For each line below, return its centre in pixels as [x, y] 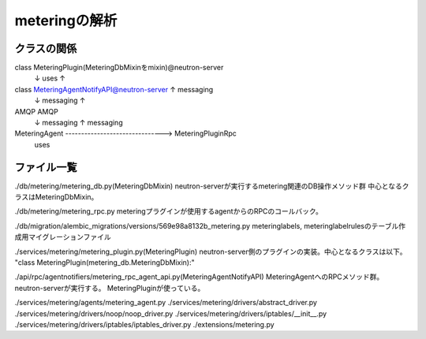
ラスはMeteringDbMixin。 [56, 197]
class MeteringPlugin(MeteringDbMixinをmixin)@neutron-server [119, 68]
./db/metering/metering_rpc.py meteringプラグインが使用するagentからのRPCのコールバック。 [168, 211]
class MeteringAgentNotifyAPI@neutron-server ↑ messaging [114, 89]
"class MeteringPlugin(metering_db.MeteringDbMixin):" [105, 263]
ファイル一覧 [46, 167]
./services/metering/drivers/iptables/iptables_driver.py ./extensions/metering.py [145, 324]
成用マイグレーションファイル [63, 237]
